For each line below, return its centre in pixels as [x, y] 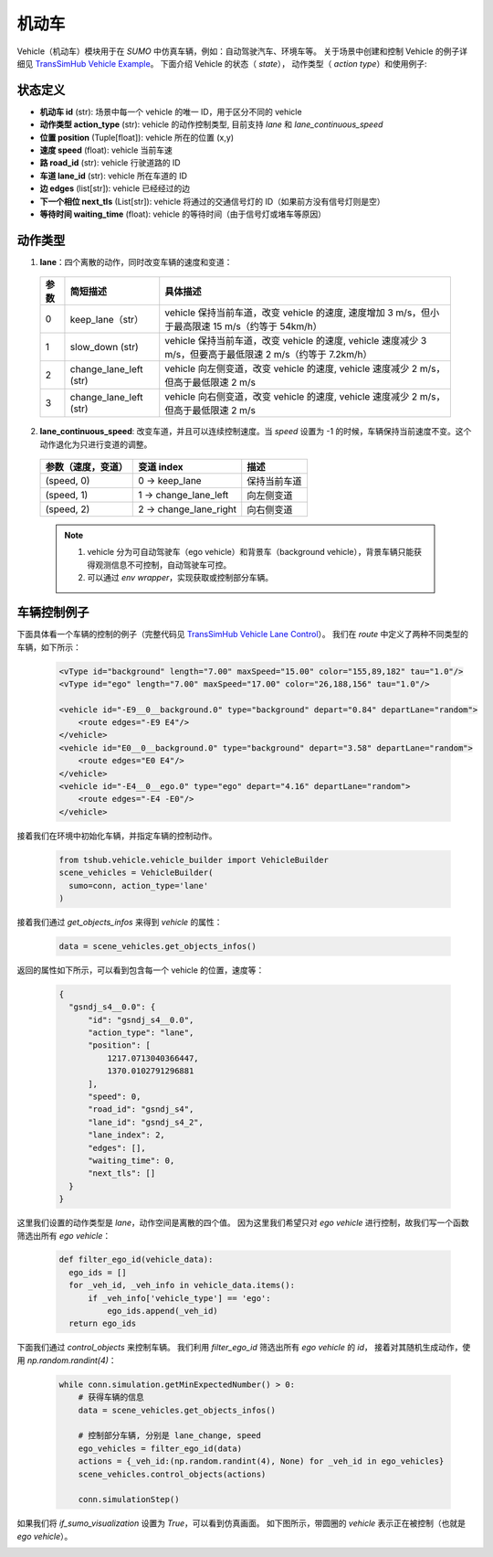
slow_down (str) [104, 347]
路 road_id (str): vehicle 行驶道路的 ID [110, 163]
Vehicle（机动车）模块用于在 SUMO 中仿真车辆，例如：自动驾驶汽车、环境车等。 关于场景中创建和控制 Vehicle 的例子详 [242, 51]
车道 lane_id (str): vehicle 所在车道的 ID [113, 176]
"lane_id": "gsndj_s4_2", [146, 1122]
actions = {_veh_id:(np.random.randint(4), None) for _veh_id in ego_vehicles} [261, 1461]
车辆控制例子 [53, 613]
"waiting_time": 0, [131, 1160]
